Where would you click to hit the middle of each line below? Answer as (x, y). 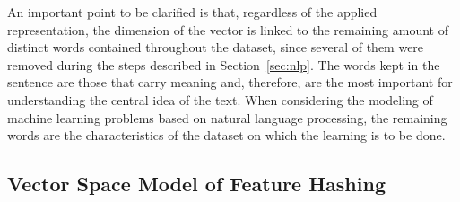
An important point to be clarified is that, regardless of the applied (192, 12)
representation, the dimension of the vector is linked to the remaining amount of (228, 29)
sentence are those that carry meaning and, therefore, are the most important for (230, 82)
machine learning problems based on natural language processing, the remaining (227, 117)
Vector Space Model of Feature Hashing (196, 184)
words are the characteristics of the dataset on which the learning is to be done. (226, 135)
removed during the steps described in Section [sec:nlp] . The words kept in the (224, 64)
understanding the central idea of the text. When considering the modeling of (220, 99)
